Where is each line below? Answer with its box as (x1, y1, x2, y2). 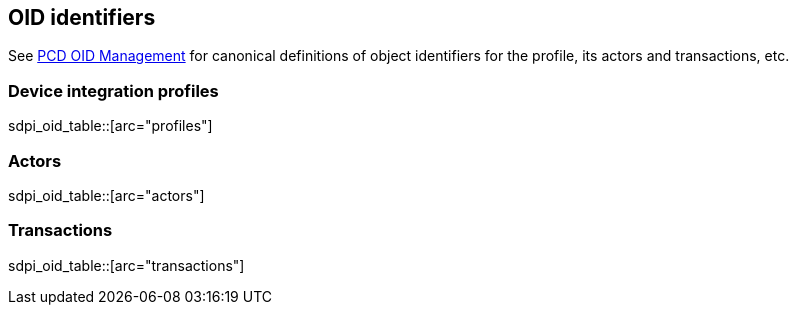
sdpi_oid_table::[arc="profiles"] (8, 117, 213, 135)
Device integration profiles (8, 80, 219, 101)
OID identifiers (8, 5, 156, 30)
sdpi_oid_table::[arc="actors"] (8, 186, 205, 204)
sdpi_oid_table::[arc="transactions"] (8, 256, 245, 274)
